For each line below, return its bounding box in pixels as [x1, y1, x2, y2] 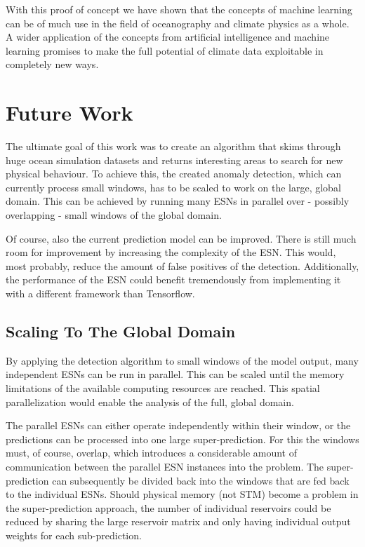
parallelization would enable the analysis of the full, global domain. [6, 394, 294, 409]
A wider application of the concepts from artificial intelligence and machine [6, 29, 330, 44]
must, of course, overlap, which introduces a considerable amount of [6, 445, 298, 460]
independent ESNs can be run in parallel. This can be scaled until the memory [6, 367, 345, 381]
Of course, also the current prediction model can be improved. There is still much [6, 231, 357, 245]
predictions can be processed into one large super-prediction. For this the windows [6, 431, 359, 446]
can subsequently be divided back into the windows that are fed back [52, 473, 350, 487]
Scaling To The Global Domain [6, 320, 236, 342]
